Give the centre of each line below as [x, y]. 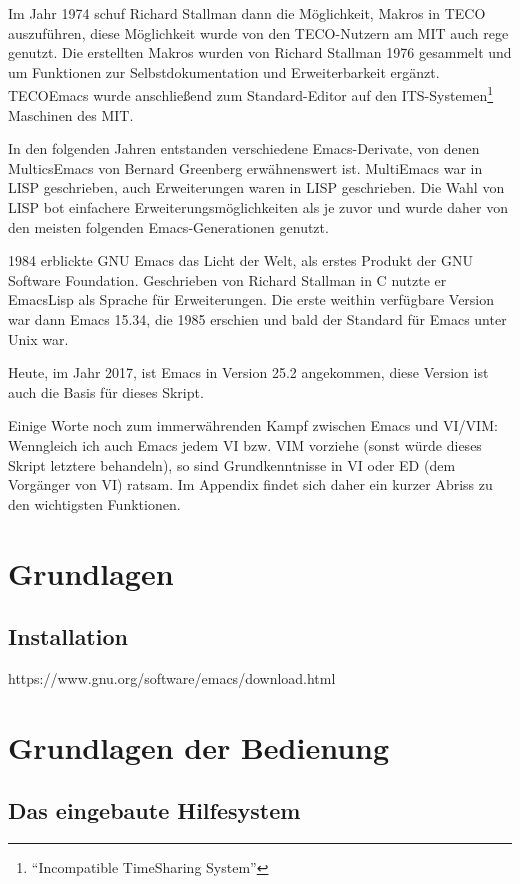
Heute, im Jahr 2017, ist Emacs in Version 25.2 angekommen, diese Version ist [248, 372]
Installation [68, 636]
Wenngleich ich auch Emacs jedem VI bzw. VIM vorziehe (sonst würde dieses [245, 444]
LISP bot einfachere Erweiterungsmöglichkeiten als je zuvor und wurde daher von [258, 207]
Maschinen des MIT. [71, 114]
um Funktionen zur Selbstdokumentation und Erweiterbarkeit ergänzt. [224, 71]
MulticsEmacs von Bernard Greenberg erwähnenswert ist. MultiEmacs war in [245, 167]
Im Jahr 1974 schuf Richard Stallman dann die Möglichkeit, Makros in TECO [247, 13]
